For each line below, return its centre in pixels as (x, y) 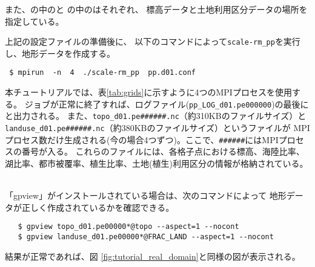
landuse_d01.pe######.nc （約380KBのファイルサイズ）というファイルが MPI (157, 127)
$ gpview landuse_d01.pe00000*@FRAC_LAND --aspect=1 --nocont (146, 236)
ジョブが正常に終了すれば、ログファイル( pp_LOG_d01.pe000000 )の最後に (167, 104)
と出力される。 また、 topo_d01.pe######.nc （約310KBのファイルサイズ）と (156, 116)
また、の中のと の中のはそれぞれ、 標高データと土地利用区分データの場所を (156, 9)
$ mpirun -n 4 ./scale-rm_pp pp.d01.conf (102, 73)
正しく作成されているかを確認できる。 (98, 207)
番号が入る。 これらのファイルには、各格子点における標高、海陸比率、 (163, 151)
